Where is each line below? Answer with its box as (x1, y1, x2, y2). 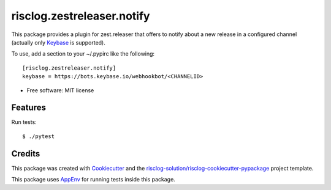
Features (11, 103, 46, 113)
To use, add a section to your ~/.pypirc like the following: (11, 50, 155, 57)
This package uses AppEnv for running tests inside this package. (11, 176, 176, 183)
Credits (11, 148, 40, 159)
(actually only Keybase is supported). (11, 38, 105, 46)
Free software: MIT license (26, 86, 94, 94)
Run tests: (11, 119, 37, 126)
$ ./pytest (22, 133, 55, 140)
